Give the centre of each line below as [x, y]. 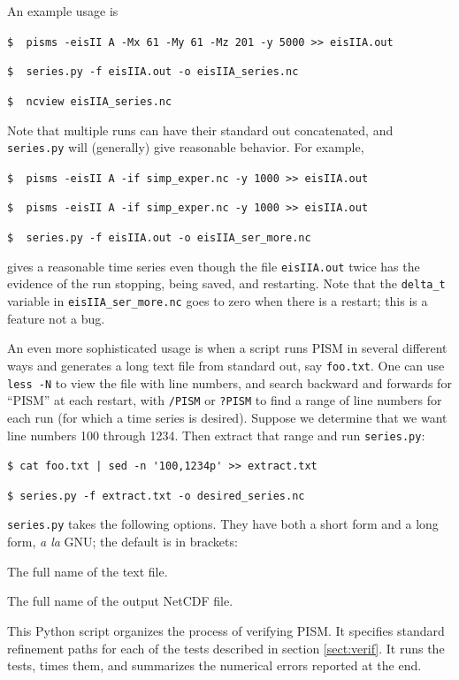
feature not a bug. [56, 318]
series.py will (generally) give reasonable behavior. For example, [186, 147]
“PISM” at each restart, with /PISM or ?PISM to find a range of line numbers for [225, 400]
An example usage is [63, 11]
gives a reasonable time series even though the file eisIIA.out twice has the [214, 266]
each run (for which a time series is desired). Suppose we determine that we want [227, 417]
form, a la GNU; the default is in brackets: [122, 542]
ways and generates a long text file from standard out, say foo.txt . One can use [226, 365]
